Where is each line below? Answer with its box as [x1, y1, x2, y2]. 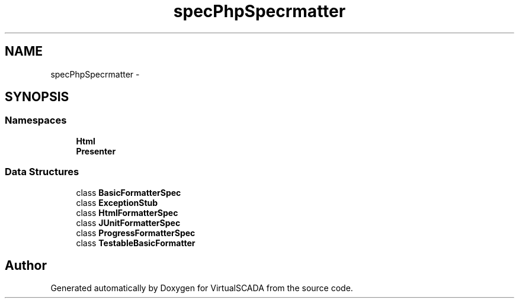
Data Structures [5, 166, 79, 178]
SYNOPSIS [5, 89, 69, 105]
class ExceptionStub [76, 197, 158, 208]
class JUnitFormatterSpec [76, 217, 181, 228]
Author [5, 257, 47, 273]
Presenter [76, 146, 116, 156]
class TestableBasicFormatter [76, 237, 196, 248]
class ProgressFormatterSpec [76, 227, 196, 238]
